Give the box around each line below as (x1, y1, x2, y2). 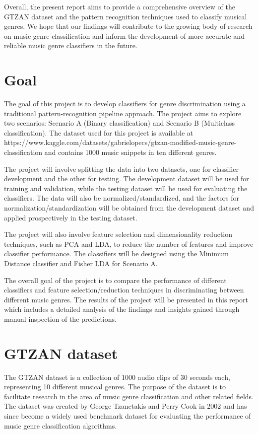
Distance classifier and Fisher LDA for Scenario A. (4, 258, 158, 268)
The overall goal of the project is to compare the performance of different (4, 275, 227, 285)
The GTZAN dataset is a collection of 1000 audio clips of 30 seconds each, (4, 371, 230, 382)
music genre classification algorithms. (4, 420, 117, 431)
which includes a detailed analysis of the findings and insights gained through (4, 304, 240, 314)
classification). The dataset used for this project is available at (4, 127, 193, 138)
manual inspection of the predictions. (4, 313, 117, 324)
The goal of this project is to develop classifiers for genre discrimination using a (4, 98, 246, 109)
